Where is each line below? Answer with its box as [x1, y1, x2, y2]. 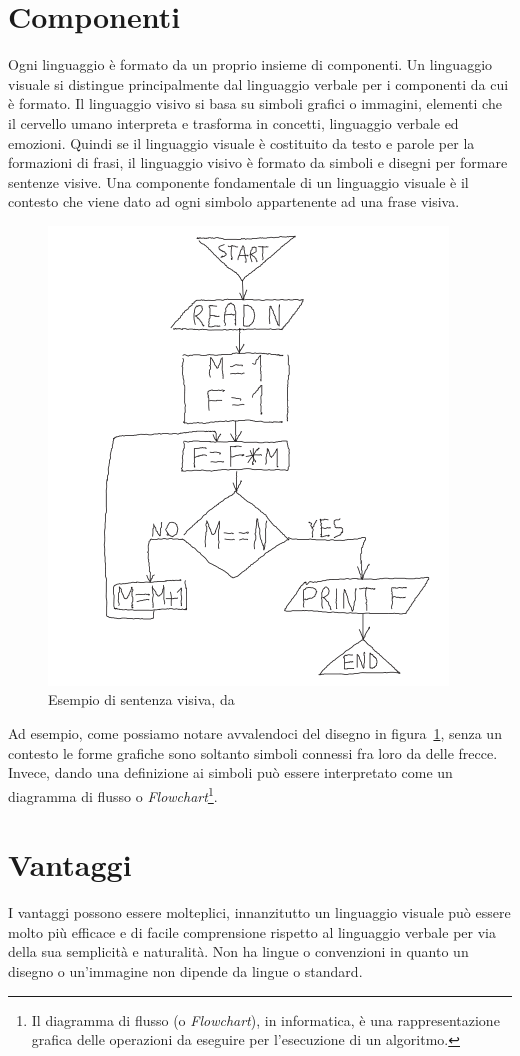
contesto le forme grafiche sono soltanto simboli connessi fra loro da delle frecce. [8, 742, 498, 763]
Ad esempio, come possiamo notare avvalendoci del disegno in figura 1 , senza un [8, 723, 502, 744]
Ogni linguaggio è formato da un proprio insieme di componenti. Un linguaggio [8, 54, 493, 75]
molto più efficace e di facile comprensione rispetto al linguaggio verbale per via [8, 921, 496, 942]
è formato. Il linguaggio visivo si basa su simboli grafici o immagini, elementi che [8, 93, 502, 114]
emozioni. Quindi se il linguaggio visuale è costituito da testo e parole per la [8, 132, 475, 153]
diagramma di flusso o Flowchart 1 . [8, 782, 218, 806]
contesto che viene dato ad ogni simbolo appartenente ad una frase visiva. [8, 191, 460, 212]
